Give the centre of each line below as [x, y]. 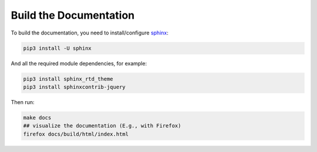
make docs [37, 118]
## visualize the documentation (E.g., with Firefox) [102, 126]
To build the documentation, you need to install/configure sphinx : [90, 33]
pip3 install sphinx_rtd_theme [68, 79]
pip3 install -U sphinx [58, 48]
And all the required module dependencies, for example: [79, 63]
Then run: [23, 102]
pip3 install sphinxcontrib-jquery [74, 87]
